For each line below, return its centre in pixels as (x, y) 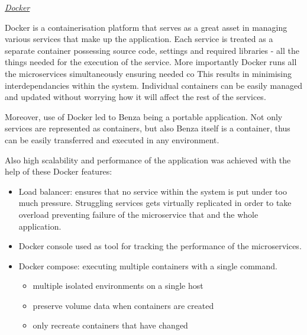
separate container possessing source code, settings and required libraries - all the (152, 50)
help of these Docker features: (59, 171)
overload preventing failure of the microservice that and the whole (138, 214)
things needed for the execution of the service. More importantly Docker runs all (151, 62)
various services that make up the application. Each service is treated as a (139, 39)
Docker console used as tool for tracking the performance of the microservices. (160, 246)
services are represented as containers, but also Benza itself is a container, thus (148, 128)
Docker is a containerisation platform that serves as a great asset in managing (146, 27)
